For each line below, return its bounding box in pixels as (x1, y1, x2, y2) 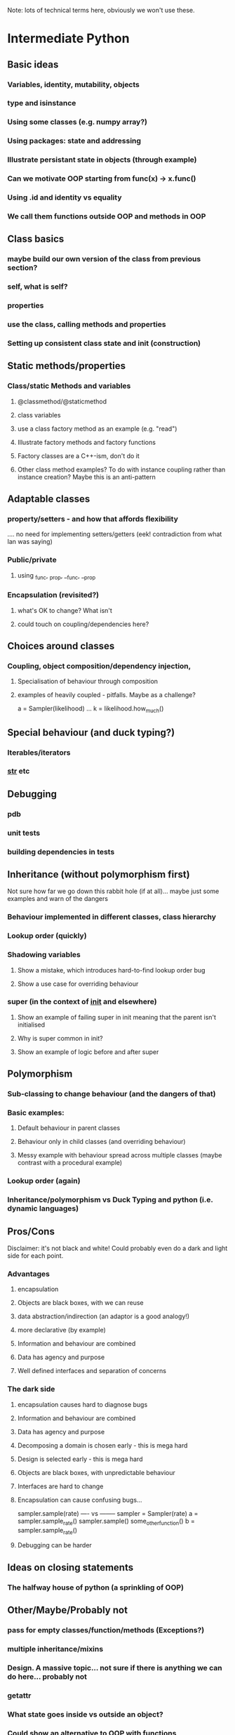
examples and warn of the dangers (7, 895, 109, 903)
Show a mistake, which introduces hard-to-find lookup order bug (17, 966, 206, 974)
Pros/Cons (7, 1226, 55, 1237)
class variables (17, 410, 61, 419)
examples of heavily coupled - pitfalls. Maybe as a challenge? (17, 691, 196, 699)
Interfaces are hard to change (17, 1482, 104, 1490)
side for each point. (7, 1252, 64, 1260)
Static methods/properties (7, 360, 126, 372)
